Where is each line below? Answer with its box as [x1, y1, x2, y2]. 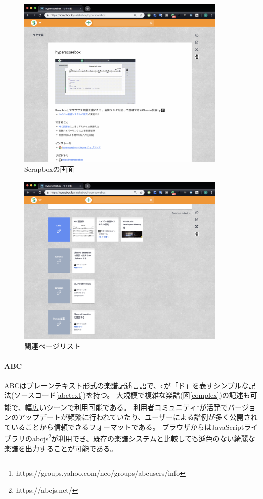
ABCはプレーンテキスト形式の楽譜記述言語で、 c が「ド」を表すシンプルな [4, 380, 249, 390]
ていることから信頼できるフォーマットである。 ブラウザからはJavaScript [4, 421, 244, 432]
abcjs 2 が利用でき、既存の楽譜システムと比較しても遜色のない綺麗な [32, 432, 255, 443]
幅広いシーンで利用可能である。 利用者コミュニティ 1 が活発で [25, 400, 228, 412]
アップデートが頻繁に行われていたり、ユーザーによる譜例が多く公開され [18, 412, 258, 422]
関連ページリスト [24, 341, 81, 351]
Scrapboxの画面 [24, 164, 74, 174]
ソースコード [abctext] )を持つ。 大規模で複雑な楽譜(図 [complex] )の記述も [14, 390, 250, 400]
